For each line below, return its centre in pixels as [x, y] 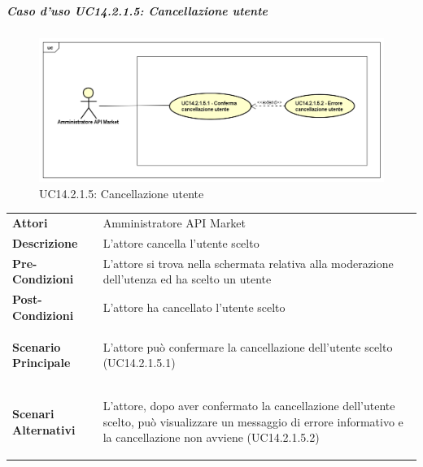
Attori [30, 223]
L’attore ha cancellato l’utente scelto [194, 307]
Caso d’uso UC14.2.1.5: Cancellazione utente [137, 10]
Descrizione [45, 242]
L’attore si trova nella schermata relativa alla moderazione [248, 263]
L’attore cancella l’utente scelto [181, 242]
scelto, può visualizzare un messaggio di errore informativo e [253, 421]
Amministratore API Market [174, 223]
